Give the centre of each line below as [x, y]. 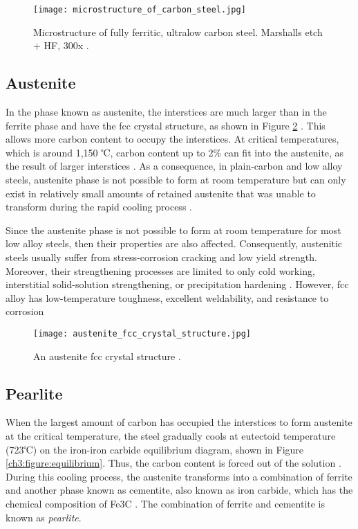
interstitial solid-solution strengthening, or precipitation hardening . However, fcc [177, 284]
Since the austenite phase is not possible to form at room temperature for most [173, 230]
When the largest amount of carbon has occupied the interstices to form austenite [179, 422]
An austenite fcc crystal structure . [107, 356]
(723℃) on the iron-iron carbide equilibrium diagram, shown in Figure [155, 449]
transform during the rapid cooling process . [99, 207]
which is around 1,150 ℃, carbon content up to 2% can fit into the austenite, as [175, 152]
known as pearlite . [44, 517]
